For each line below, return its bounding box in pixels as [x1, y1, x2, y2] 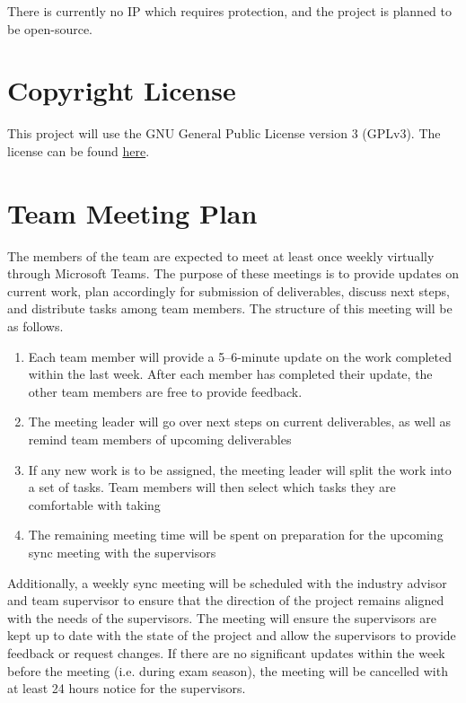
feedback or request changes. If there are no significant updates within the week [7, 643, 445, 662]
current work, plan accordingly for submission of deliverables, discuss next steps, [7, 281, 450, 300]
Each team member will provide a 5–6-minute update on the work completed [28, 347, 453, 365]
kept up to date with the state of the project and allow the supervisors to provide [7, 626, 456, 645]
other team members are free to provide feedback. [28, 382, 303, 400]
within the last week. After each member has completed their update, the [28, 365, 433, 383]
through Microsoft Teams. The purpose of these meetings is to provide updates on [7, 264, 460, 283]
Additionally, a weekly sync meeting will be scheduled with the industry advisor [7, 573, 447, 592]
